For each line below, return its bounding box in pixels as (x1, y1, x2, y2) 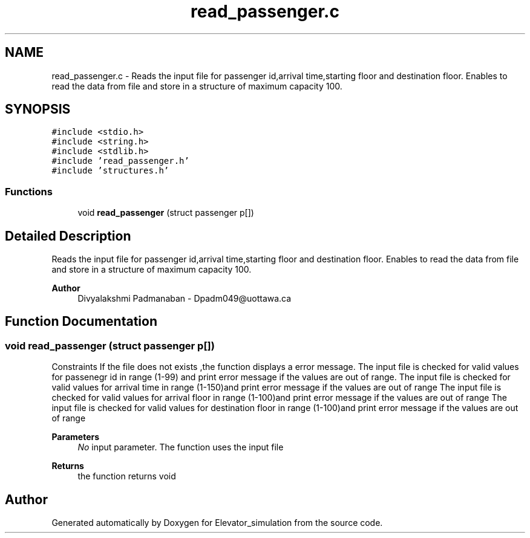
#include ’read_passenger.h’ (51, 156, 189, 166)
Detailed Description (5, 228, 131, 244)
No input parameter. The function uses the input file (77, 442, 284, 453)
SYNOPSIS (5, 102, 71, 117)
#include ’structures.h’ (51, 166, 169, 176)
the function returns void (77, 471, 176, 482)
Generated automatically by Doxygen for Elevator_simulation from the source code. (51, 517, 383, 528)
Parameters (51, 432, 100, 442)
